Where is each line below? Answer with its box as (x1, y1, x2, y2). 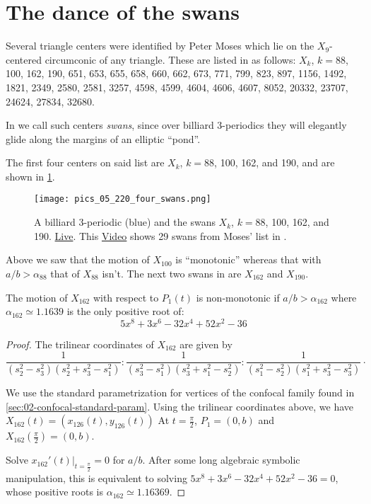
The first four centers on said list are (6, 155, 165, 170)
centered (6, 52, 42, 67)
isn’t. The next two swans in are (102, 265, 242, 280)
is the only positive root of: (66, 304, 184, 319)
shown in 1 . (6, 168, 55, 183)
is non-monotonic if (196, 290, 280, 304)
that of (50, 265, 80, 280)
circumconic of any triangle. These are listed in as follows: (45, 52, 296, 67)
